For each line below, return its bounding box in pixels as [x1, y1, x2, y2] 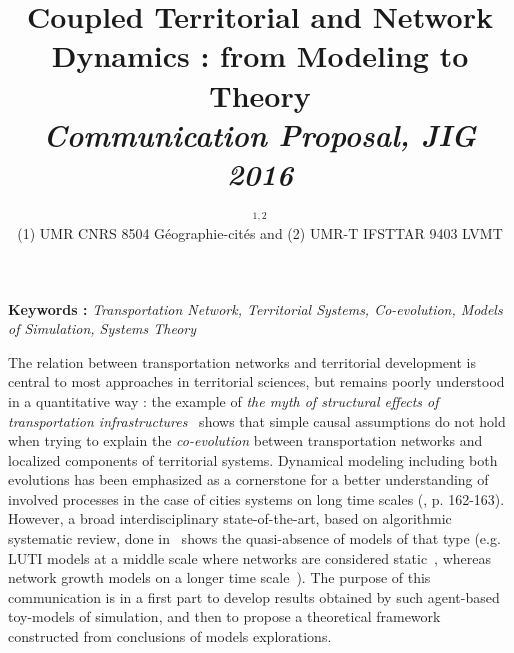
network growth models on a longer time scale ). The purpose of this [8, 567, 431, 588]
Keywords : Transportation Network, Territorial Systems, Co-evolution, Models [8, 298, 503, 319]
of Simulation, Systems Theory [8, 318, 197, 339]
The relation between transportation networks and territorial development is [8, 351, 476, 372]
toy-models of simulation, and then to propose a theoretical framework [8, 606, 441, 627]
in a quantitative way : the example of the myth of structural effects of [8, 390, 439, 411]
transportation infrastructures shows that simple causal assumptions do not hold [8, 410, 506, 431]
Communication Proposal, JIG [43, 113, 477, 155]
